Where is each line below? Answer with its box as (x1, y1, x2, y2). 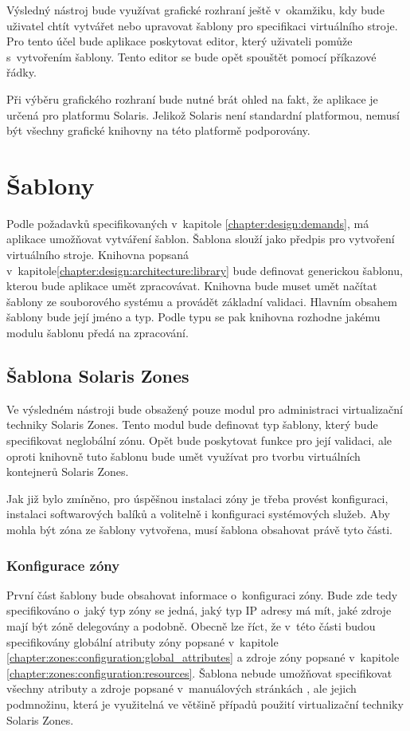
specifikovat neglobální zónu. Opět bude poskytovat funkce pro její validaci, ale (6, 432, 392, 449)
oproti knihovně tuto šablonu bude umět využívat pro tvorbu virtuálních (6, 447, 361, 464)
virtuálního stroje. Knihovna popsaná (6, 246, 189, 263)
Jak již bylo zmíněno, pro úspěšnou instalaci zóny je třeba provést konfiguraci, (6, 489, 389, 506)
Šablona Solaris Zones (6, 364, 189, 388)
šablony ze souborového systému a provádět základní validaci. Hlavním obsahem (6, 293, 397, 309)
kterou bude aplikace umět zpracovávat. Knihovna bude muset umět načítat (6, 277, 377, 294)
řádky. (6, 64, 37, 81)
